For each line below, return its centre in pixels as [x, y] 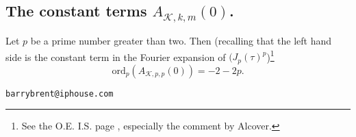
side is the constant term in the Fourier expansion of [116, 57]
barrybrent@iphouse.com [60, 94]
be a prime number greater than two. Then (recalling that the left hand [181, 40]
